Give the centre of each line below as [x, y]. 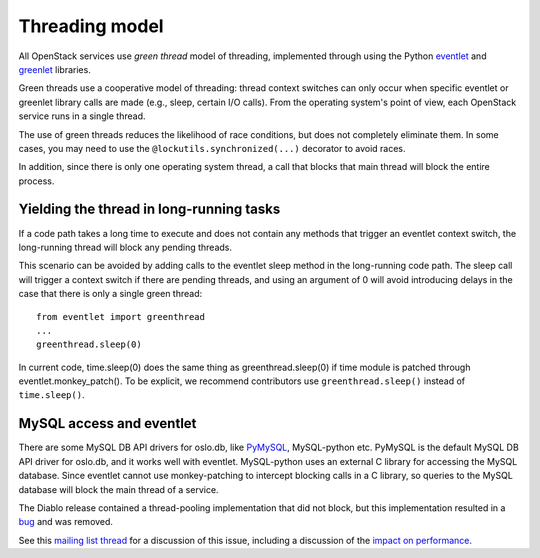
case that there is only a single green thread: [110, 294]
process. [36, 181]
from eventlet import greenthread [120, 316]
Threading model [91, 26]
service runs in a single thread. [82, 116]
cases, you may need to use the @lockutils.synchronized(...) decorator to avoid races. [212, 148]
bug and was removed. [66, 522]
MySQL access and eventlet [107, 423]
